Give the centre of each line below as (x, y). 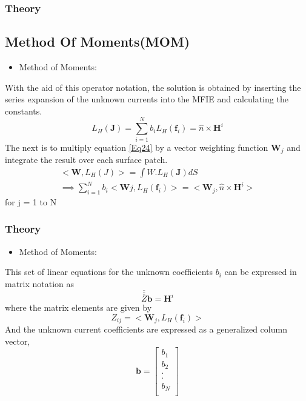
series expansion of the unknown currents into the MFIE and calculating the (147, 99)
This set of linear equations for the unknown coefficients (109, 272)
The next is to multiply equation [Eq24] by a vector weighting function (137, 147)
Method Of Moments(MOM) (98, 41)
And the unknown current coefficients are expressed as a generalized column (146, 329)
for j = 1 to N (31, 201)
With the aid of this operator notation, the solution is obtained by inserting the (153, 87)
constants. (24, 111)
